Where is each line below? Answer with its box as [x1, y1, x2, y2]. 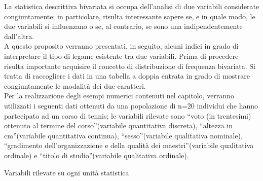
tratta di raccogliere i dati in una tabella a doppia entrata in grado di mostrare [4, 70, 250, 81]
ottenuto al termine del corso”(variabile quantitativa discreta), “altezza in [4, 120, 233, 131]
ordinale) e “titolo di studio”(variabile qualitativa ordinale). [4, 150, 189, 160]
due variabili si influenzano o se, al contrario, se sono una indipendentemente [4, 21, 243, 31]
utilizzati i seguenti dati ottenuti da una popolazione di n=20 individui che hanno [4, 100, 258, 111]
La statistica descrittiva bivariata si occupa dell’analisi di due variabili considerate [4, 1, 259, 11]
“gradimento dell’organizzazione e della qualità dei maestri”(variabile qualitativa [4, 140, 254, 151]
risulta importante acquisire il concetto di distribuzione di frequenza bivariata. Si [4, 60, 255, 71]
